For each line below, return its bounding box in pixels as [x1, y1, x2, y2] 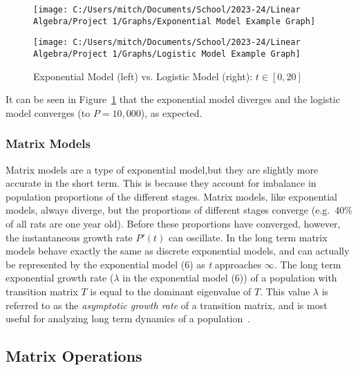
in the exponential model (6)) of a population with [122, 270, 337, 285]
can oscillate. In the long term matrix [169, 230, 328, 244]
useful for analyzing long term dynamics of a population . [6, 311, 251, 326]
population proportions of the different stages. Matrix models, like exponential [6, 189, 338, 203]
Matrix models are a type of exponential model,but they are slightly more [6, 162, 319, 176]
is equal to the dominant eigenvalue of [90, 284, 252, 298]
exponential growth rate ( [6, 270, 114, 285]
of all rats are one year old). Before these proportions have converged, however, [6, 216, 341, 230]
